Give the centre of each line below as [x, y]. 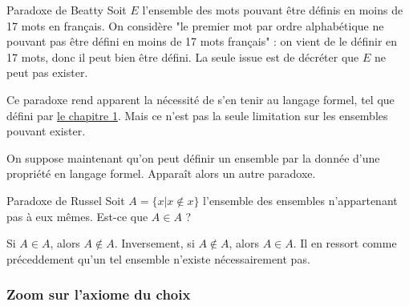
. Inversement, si [154, 243]
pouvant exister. [46, 131]
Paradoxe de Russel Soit [66, 200]
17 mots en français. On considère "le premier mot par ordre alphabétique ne [195, 25]
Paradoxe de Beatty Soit [67, 10]
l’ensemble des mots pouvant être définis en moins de [273, 10]
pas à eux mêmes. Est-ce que [77, 216]
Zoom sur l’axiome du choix [99, 294]
